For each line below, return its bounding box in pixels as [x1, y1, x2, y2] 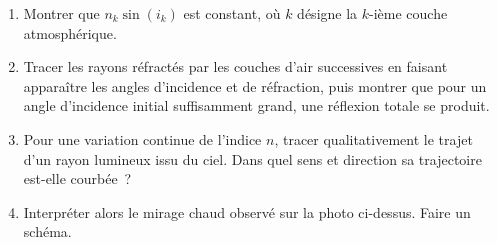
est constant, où [183, 3, 281, 23]
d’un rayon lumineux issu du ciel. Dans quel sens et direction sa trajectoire [23, 148, 482, 169]
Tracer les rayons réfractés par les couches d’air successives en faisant [23, 56, 448, 77]
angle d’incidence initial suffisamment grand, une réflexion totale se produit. [23, 95, 490, 116]
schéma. [23, 221, 72, 242]
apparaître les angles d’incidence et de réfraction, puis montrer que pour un [23, 75, 487, 96]
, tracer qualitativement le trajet [274, 128, 473, 149]
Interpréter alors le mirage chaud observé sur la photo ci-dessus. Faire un [23, 201, 471, 222]
